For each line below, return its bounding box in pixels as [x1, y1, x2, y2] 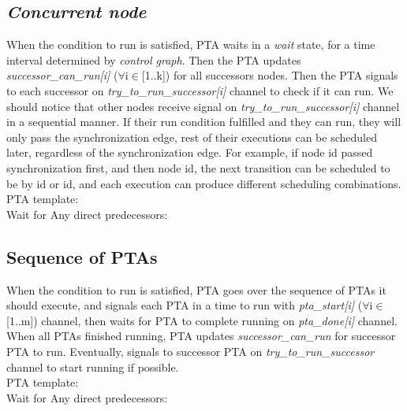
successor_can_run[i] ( [6, 67, 118, 83]
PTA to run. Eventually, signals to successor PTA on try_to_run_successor [6, 342, 375, 359]
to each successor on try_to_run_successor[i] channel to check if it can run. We [6, 82, 394, 98]
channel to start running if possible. [6, 358, 179, 375]
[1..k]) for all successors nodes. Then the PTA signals [141, 67, 398, 83]
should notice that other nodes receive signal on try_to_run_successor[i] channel [6, 98, 400, 114]
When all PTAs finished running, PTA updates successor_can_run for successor [6, 328, 396, 344]
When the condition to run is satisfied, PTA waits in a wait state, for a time [6, 36, 375, 53]
